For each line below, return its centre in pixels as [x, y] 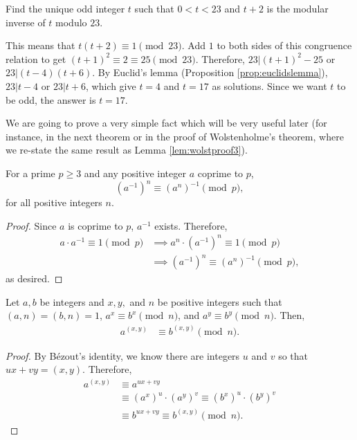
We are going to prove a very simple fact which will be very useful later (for [166, 123]
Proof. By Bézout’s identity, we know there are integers [123, 355]
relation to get [36, 58]
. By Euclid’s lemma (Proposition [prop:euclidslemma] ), [210, 72]
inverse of [26, 22]
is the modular [297, 8]
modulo [71, 22]
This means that [40, 45]
